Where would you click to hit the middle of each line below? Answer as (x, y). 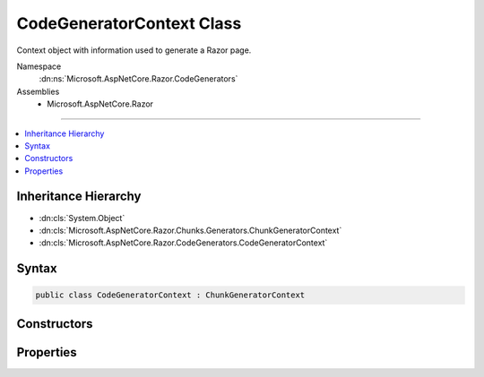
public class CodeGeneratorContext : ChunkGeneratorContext (170, 295)
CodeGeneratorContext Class (129, 23)
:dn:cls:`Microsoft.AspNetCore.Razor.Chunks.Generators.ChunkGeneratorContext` (190, 230)
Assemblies (38, 91)
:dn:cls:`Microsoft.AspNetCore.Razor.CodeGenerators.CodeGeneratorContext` (183, 243)
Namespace (39, 66)
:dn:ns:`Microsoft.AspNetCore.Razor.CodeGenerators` (138, 79)
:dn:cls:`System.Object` (82, 218)
